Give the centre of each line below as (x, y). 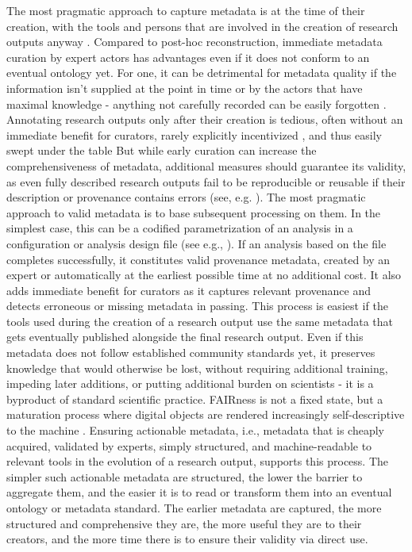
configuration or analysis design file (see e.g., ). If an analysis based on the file (196, 243)
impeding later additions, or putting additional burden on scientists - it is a (190, 383)
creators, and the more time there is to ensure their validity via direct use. (187, 539)
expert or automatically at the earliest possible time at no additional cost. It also (204, 275)
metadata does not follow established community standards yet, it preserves (191, 353)
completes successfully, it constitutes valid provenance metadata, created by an (198, 259)
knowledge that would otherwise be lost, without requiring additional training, (197, 368)
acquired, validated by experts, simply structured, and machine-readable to (189, 445)
